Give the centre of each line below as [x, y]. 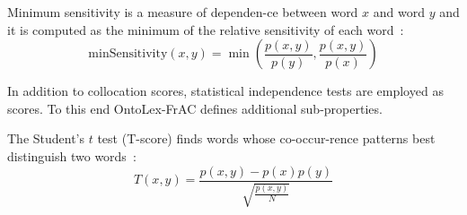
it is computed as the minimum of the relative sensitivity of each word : [206, 29]
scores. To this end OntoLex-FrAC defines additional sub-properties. [195, 108]
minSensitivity [128, 54]
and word [399, 12]
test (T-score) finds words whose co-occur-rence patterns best [266, 138]
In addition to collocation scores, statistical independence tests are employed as [225, 91]
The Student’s [46, 138]
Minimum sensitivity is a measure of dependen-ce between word [183, 12]
